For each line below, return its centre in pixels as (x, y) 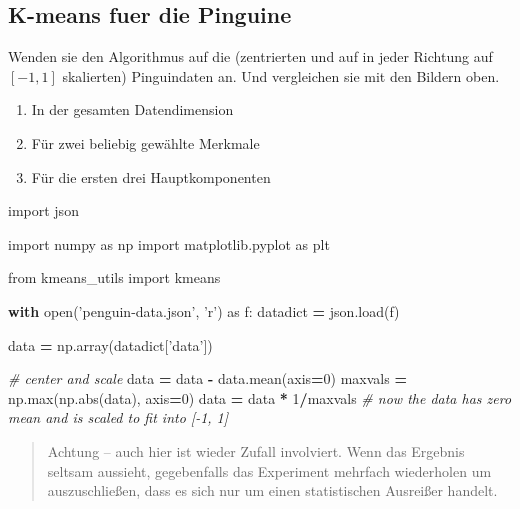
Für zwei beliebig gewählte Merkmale (145, 142)
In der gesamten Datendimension (132, 109)
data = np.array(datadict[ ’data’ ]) (110, 344)
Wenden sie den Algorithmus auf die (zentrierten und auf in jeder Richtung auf (250, 56)
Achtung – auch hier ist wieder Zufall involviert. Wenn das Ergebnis (256, 450)
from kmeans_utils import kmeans (114, 277)
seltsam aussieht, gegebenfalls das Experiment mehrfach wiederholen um (269, 470)
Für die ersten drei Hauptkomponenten (151, 176)
